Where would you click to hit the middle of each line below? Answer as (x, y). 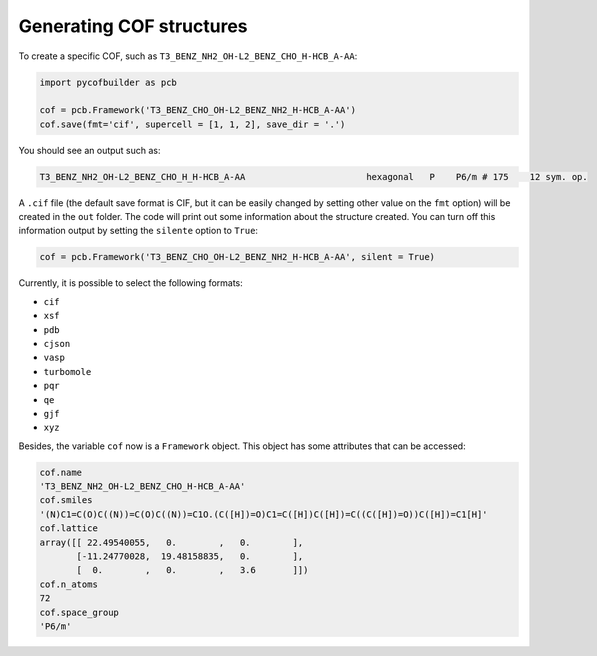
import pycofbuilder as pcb (108, 82)
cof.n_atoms (69, 584)
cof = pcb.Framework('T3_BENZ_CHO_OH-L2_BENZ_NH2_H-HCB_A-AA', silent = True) (237, 257)
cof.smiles (66, 500)
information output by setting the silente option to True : (138, 231)
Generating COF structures (133, 26)
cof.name (61, 472)
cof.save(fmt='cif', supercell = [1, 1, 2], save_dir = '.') (192, 124)
